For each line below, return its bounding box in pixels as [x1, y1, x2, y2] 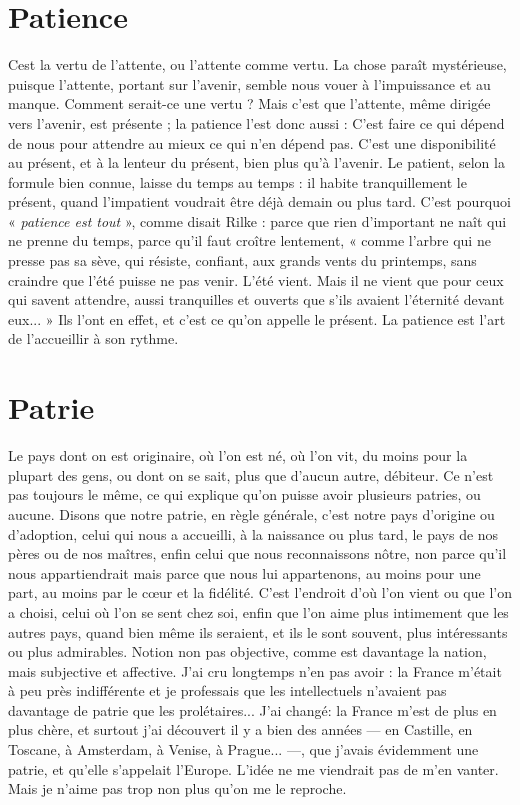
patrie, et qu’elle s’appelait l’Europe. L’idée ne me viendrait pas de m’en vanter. [8, 758, 499, 779]
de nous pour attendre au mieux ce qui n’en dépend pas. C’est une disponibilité [8, 132, 496, 153]
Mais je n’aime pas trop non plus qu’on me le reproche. [8, 778, 347, 799]
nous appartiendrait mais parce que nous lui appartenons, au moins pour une [8, 562, 481, 583]
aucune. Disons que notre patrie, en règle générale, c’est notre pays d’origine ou [8, 503, 495, 524]
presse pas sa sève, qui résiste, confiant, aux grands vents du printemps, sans [8, 250, 477, 271]
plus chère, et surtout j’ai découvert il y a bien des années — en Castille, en [8, 719, 473, 740]
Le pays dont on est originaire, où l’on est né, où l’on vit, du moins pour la [8, 445, 468, 466]
